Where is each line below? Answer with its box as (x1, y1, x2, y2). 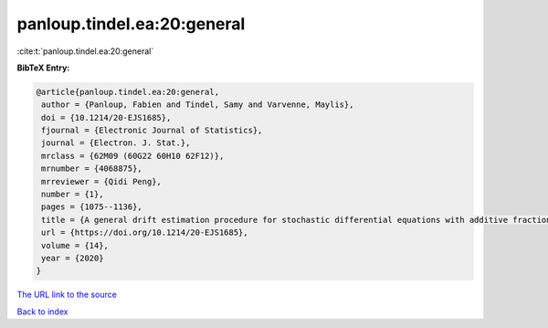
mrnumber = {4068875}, (41, 164, 143, 174)
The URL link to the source (16, 289, 118, 301)
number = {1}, (41, 189, 104, 200)
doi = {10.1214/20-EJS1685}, (41, 112, 172, 122)
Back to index (16, 306, 68, 317)
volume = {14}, (41, 240, 110, 250)
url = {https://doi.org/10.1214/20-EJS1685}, (41, 227, 248, 238)
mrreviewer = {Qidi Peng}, (41, 176, 162, 186)
